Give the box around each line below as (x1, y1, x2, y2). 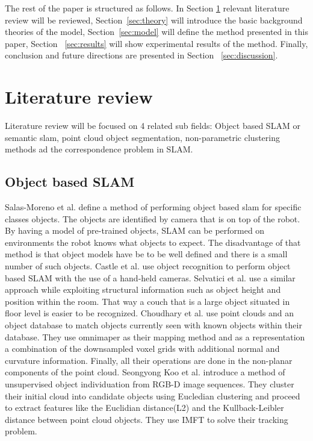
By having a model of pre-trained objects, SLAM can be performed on (5, 224, 265, 237)
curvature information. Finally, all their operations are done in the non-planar (5, 354, 293, 366)
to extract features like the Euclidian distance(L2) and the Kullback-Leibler (5, 401, 284, 414)
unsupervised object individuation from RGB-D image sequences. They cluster (5, 377, 294, 390)
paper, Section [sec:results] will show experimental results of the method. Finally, (5, 37, 308, 49)
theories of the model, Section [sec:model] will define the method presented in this (5, 25, 309, 38)
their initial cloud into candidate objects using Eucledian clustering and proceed (5, 389, 300, 402)
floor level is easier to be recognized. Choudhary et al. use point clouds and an (5, 307, 294, 319)
